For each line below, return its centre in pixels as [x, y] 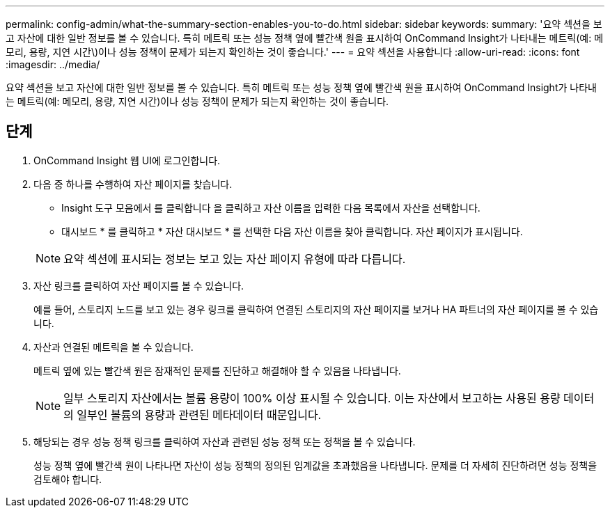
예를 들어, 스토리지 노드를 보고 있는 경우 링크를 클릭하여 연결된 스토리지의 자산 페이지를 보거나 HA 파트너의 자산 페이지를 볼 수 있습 [316, 309]
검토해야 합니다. [68, 479]
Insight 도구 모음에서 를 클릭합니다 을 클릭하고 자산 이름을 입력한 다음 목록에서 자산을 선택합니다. [271, 207]
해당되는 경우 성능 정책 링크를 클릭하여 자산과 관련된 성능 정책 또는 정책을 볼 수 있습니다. [225, 441]
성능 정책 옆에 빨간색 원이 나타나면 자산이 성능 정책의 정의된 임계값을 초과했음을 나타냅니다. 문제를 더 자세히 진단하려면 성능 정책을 [315, 465]
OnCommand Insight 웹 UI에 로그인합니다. [127, 160]
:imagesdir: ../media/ [53, 64]
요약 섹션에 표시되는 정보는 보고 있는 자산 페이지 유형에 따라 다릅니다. [235, 259]
